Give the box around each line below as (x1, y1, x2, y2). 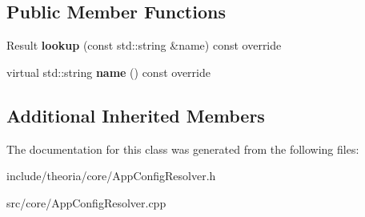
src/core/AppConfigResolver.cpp (6, 194, 166, 211)
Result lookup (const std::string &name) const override (6, 37, 282, 54)
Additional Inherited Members (6, 102, 265, 127)
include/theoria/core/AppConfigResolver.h (6, 167, 216, 184)
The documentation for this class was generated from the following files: (6, 140, 359, 157)
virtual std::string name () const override (6, 63, 211, 80)
